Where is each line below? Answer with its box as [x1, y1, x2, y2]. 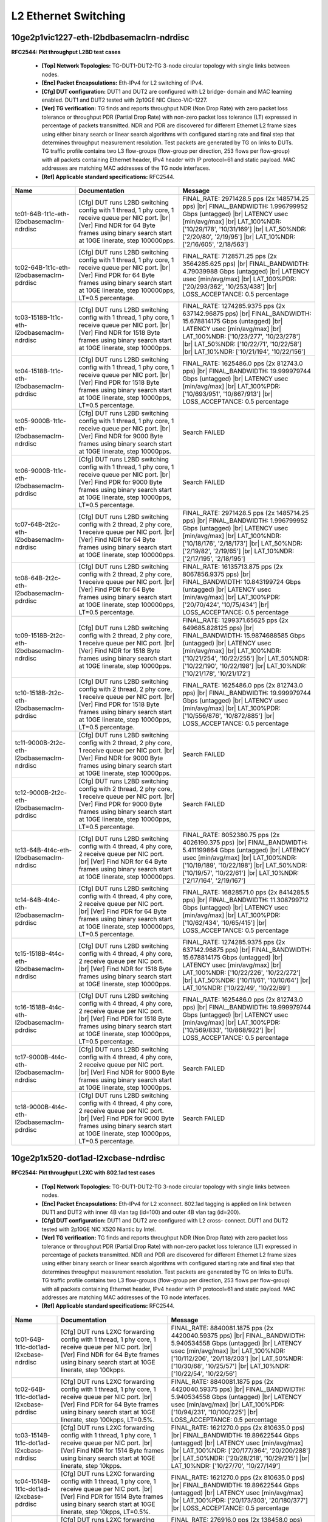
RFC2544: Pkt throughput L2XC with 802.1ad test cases [11, 1169, 155, 1176]
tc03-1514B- [15, 1431, 50, 1439]
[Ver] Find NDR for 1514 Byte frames [61, 1446, 164, 1454]
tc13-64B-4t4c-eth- [15, 846, 72, 854]
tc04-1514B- [15, 1477, 51, 1485]
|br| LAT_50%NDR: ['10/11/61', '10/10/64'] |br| [182, 976, 311, 984]
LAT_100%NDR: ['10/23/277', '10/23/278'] [182, 332, 301, 340]
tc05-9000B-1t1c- [15, 416, 66, 425]
